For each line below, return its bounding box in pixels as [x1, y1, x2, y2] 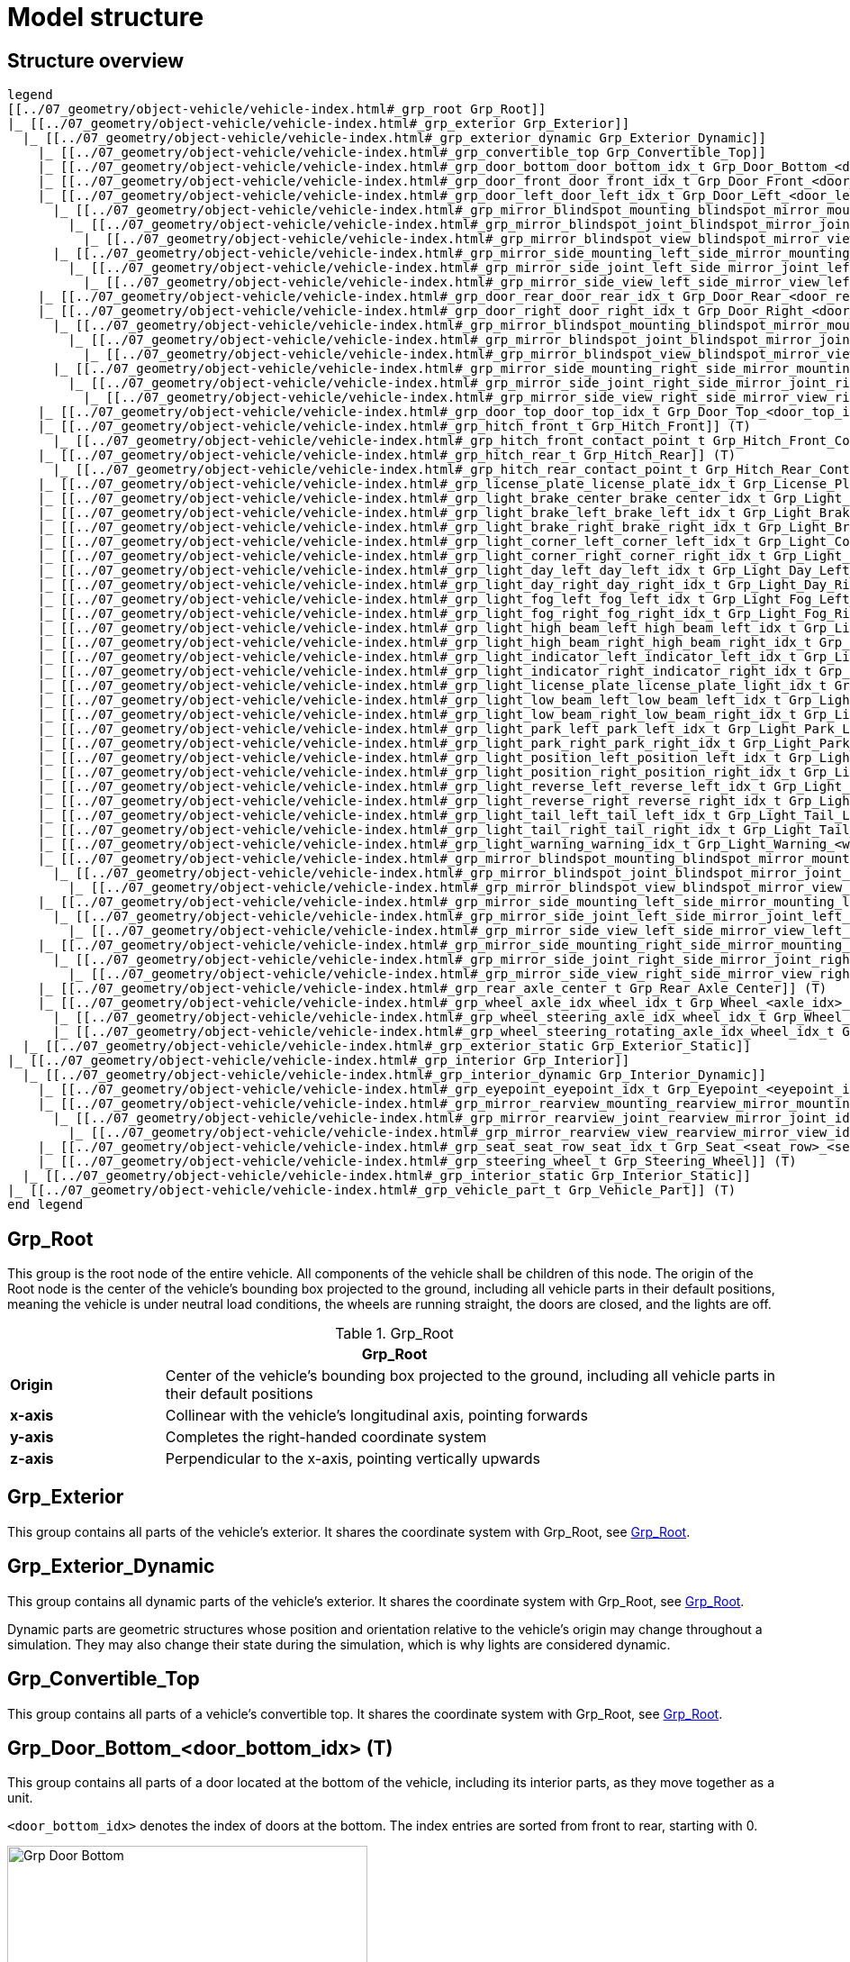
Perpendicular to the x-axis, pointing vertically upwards [165, 1449, 540, 1468]
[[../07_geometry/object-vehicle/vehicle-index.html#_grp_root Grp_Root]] [7, 102, 547, 117]
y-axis [10, 1428, 54, 1447]
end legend [7, 1197, 84, 1213]
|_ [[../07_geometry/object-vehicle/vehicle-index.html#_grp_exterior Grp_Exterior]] [7, 116, 630, 132]
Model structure [7, 2, 204, 32]
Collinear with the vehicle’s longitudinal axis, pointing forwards [165, 1406, 588, 1425]
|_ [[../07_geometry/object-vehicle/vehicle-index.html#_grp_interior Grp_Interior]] [7, 1053, 630, 1068]
